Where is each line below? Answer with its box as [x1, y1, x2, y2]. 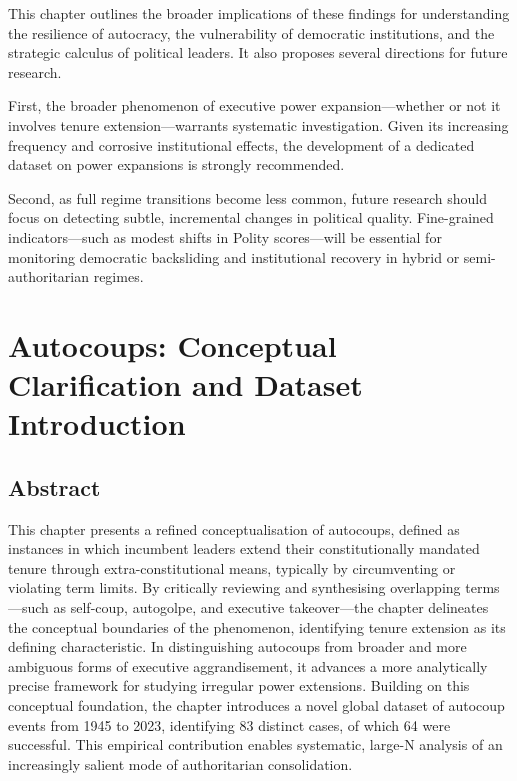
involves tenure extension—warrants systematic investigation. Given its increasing [8, 114, 509, 135]
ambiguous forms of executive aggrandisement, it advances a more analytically [8, 655, 488, 676]
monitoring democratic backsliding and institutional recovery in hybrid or [8, 246, 460, 267]
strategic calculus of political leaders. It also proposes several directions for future [8, 42, 508, 63]
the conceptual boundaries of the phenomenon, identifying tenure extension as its [8, 616, 506, 637]
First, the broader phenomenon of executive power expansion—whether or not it [8, 95, 501, 116]
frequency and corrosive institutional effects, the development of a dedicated [8, 134, 475, 155]
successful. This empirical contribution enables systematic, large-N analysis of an [8, 734, 503, 755]
